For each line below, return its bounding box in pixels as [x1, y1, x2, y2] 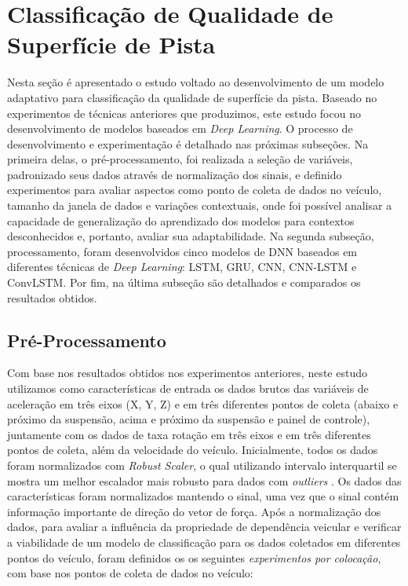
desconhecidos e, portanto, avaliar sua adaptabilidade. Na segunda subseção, [7, 228, 374, 244]
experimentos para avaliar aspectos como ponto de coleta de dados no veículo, [7, 181, 382, 198]
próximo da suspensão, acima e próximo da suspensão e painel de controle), [7, 411, 370, 427]
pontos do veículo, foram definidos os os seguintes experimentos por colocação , [7, 549, 381, 566]
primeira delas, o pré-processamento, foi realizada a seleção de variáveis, [7, 151, 353, 167]
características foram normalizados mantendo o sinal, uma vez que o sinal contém [7, 488, 399, 504]
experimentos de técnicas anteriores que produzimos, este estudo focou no [7, 104, 361, 121]
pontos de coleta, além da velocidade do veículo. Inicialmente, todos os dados [7, 441, 378, 458]
